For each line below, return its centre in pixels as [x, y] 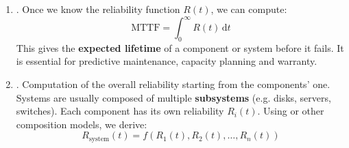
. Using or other [291, 111]
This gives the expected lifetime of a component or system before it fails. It [180, 47]
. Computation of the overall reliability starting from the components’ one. [173, 84]
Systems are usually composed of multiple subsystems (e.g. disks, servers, [173, 97]
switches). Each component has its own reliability [120, 111]
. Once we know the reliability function [98, 9]
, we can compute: [249, 9]
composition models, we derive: [82, 124]
